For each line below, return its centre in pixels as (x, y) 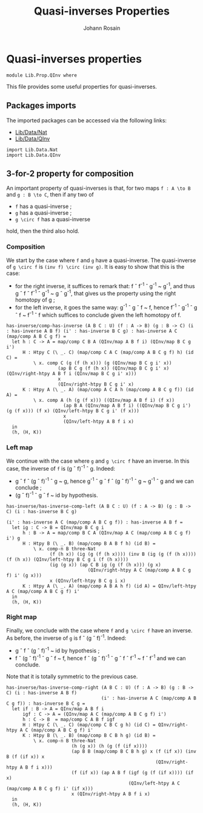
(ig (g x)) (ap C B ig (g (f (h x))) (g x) (105, 565)
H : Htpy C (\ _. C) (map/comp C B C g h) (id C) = (89, 725)
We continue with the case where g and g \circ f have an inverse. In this (98, 461)
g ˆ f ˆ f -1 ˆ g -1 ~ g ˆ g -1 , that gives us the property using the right (95, 293)
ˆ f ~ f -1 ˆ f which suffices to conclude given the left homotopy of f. (98, 314)
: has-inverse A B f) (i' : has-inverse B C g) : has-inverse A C (92, 331)
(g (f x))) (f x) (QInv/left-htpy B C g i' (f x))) (73, 411)
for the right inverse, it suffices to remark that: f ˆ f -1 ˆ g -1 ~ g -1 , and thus (105, 285)
